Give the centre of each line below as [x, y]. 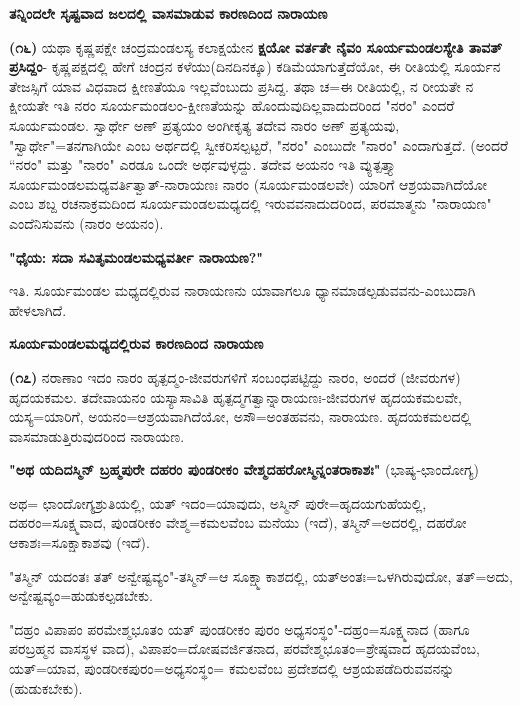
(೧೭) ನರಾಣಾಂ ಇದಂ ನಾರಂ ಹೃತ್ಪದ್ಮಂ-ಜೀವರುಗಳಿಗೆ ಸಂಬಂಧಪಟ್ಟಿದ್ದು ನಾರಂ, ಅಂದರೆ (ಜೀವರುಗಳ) [235, 376]
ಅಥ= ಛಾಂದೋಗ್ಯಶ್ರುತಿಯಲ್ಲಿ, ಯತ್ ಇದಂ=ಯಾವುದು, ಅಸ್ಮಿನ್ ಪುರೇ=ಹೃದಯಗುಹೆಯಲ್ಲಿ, [218, 502]
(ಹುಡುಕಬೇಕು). [46, 687]
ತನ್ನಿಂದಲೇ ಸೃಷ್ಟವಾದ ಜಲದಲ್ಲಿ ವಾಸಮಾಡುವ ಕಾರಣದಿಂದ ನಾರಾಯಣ [168, 13]
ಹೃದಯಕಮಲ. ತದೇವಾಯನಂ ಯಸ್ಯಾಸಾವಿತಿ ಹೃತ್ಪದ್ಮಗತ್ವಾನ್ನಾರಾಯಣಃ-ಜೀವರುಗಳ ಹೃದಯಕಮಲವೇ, [235, 396]
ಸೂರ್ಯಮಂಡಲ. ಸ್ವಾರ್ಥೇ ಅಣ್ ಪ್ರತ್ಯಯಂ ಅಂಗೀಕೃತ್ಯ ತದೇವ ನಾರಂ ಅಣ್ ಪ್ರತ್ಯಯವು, [204, 124]
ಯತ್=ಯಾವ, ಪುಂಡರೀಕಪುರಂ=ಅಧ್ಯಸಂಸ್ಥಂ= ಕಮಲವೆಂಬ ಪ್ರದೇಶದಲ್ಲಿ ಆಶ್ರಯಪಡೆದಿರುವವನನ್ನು [232, 668]
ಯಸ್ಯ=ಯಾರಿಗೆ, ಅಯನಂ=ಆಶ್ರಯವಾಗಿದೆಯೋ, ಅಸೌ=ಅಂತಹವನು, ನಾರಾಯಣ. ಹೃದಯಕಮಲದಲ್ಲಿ [240, 416]
